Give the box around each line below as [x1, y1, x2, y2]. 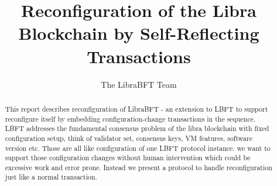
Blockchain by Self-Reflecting [18, 21, 259, 45]
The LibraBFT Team [101, 78, 177, 90]
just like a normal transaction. [5, 172, 97, 182]
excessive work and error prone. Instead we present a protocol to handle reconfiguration [5, 162, 272, 172]
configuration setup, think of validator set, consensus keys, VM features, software [5, 133, 252, 143]
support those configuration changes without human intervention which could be [5, 153, 251, 163]
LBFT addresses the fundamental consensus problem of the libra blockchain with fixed [5, 123, 269, 133]
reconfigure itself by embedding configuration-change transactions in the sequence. [5, 113, 256, 123]
